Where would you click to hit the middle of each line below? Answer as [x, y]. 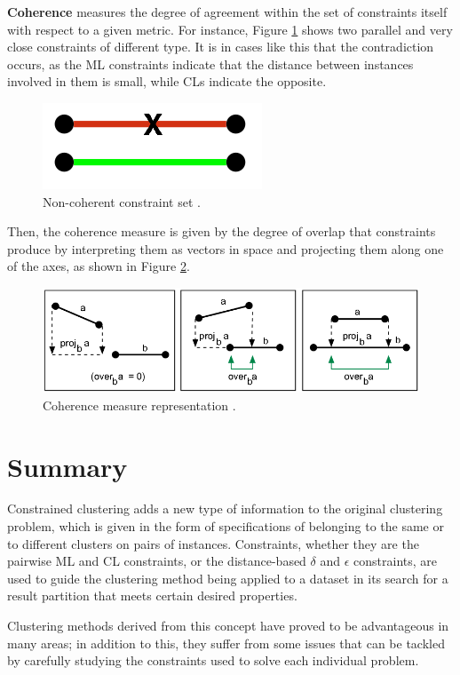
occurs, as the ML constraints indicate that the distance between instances [210, 64]
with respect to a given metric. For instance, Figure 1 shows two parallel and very [230, 29]
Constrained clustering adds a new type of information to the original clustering [225, 508]
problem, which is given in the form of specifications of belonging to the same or [226, 526]
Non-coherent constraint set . [122, 201]
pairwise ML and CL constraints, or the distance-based [157, 561]
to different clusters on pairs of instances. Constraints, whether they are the [213, 543]
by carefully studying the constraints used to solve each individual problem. [213, 660]
